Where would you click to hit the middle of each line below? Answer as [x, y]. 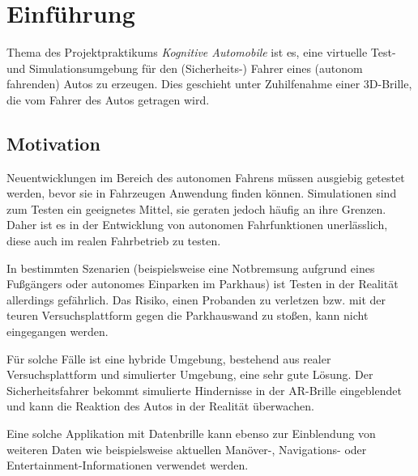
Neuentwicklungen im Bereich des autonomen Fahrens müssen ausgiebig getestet [206, 177]
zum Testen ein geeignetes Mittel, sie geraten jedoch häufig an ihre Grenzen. [196, 208]
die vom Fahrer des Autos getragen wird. [108, 99]
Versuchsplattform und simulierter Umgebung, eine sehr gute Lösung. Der [190, 374]
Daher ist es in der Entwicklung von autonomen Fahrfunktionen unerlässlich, [197, 225]
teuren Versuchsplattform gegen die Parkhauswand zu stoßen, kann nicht [188, 315]
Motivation [53, 143]
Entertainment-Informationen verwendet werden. [128, 465]
